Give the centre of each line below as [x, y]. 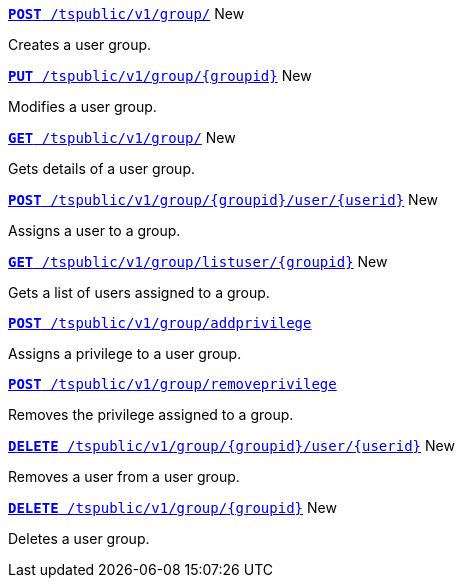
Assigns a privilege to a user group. [125, 353]
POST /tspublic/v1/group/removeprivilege [172, 384]
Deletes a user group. [79, 538]
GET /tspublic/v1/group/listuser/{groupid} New [198, 261]
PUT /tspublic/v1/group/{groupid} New [160, 75]
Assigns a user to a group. [94, 230]
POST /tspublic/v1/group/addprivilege [160, 323]
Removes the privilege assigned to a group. [151, 414]
